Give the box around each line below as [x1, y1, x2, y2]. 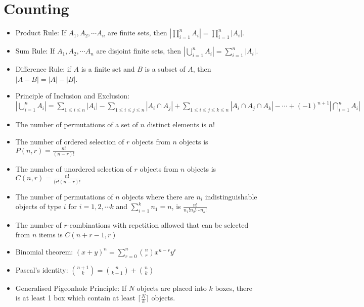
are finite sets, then [108, 27, 167, 38]
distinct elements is [147, 119, 206, 130]
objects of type [15, 201, 62, 212]
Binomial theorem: [15, 246, 73, 257]
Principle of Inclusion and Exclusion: [15, 90, 129, 101]
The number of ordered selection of [15, 136, 124, 146]
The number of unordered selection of [15, 164, 132, 174]
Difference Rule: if [15, 64, 71, 74]
